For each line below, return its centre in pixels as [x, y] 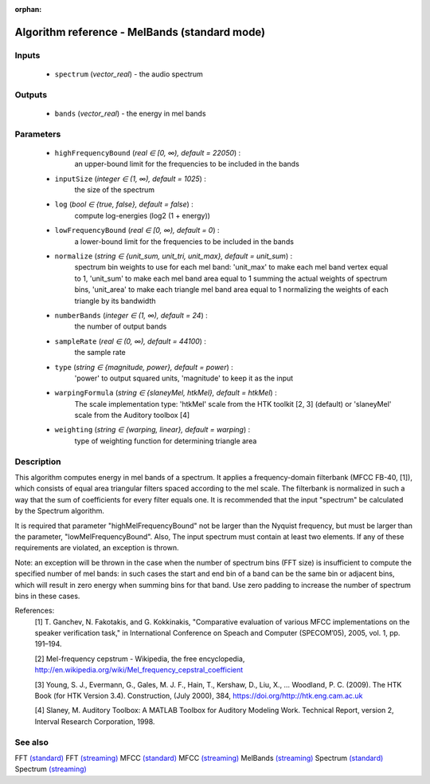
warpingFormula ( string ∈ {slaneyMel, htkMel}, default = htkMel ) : [166, 393]
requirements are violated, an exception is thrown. [97, 548]
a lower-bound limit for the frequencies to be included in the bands [184, 241]
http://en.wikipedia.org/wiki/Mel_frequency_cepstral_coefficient [139, 670]
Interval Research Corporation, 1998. [95, 721]
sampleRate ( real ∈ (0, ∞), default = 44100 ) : [131, 341]
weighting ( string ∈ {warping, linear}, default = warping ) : [152, 430]
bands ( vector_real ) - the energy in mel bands [130, 113]
